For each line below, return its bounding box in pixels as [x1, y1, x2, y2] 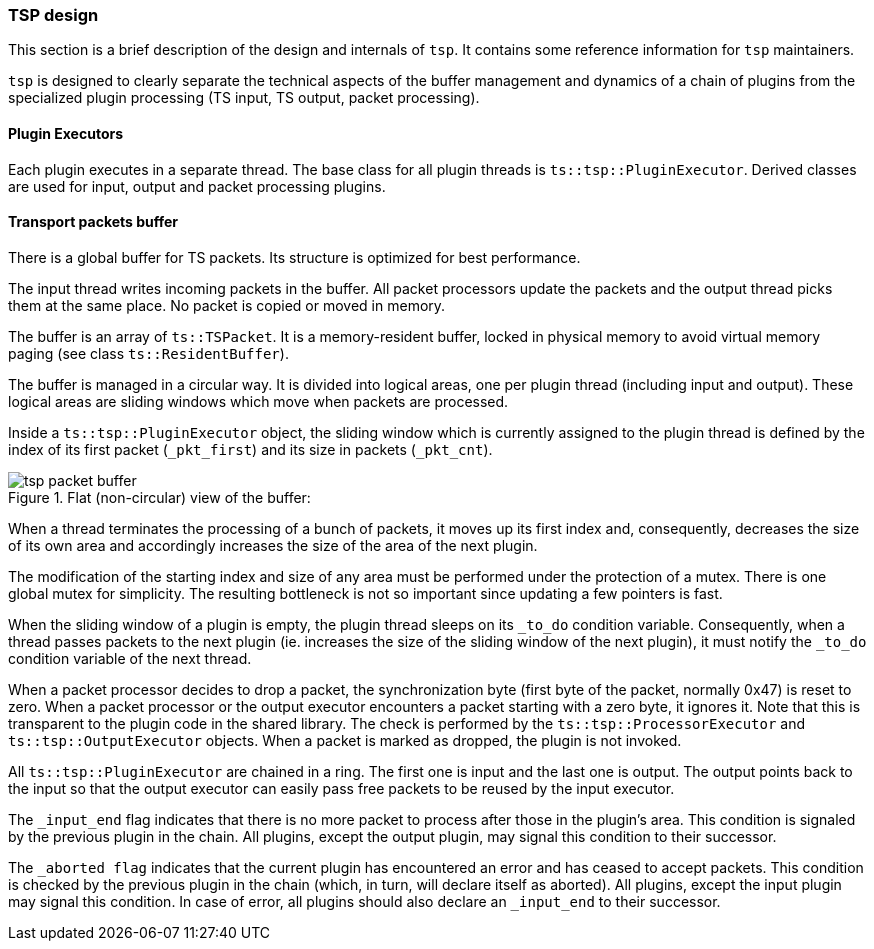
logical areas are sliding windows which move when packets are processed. [8, 392, 509, 410]
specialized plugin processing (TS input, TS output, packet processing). [8, 89, 480, 107]
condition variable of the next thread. [8, 649, 252, 667]
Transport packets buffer [8, 213, 179, 231]
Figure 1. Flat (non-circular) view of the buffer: [8, 488, 311, 506]
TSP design [8, 5, 99, 25]
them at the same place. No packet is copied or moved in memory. [8, 296, 446, 314]
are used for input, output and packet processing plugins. [8, 177, 386, 195]
